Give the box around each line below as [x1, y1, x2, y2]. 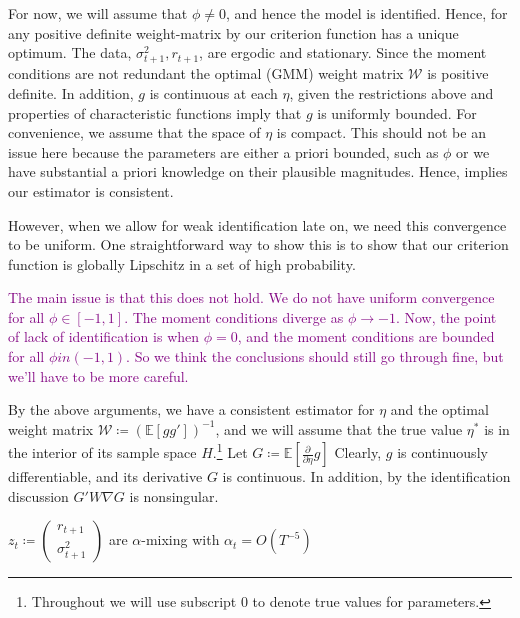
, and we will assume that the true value [215, 418, 463, 439]
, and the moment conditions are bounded [237, 326, 495, 347]
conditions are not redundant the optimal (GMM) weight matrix [8, 63, 404, 84]
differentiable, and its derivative [8, 466, 203, 487]
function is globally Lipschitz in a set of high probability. [8, 253, 356, 274]
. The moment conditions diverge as [124, 306, 344, 327]
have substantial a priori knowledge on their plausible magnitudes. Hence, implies [8, 161, 508, 182]
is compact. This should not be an [276, 122, 486, 143]
